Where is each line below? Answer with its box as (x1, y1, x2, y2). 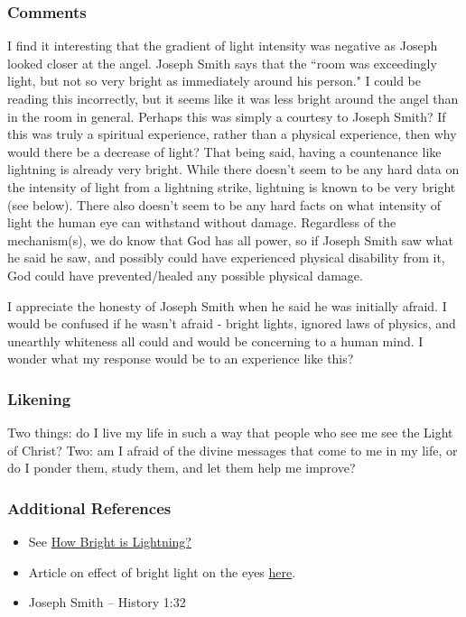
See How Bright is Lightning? (28, 532, 191, 551)
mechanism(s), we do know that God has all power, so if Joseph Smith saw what (7, 230, 453, 249)
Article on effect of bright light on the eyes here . (28, 562, 296, 581)
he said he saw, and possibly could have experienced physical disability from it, (7, 248, 445, 267)
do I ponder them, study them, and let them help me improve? (7, 458, 356, 477)
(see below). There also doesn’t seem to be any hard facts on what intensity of (7, 195, 441, 214)
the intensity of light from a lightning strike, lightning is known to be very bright (7, 177, 456, 196)
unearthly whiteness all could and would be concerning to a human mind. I (7, 331, 424, 350)
